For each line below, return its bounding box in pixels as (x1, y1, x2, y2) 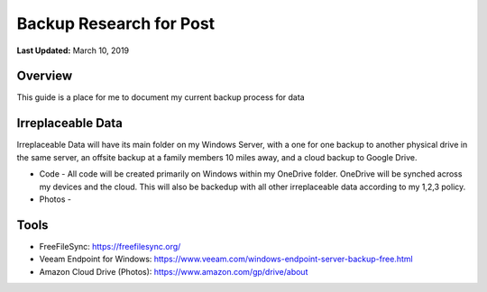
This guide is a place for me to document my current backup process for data (16, 92, 306, 103)
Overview (16, 68, 73, 84)
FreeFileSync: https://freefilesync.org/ (39, 241, 181, 251)
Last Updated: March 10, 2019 (16, 45, 130, 56)
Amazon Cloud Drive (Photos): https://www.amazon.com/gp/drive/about (39, 266, 308, 277)
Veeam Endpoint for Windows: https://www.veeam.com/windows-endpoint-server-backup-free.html (39, 253, 414, 265)
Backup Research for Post (16, 14, 216, 33)
